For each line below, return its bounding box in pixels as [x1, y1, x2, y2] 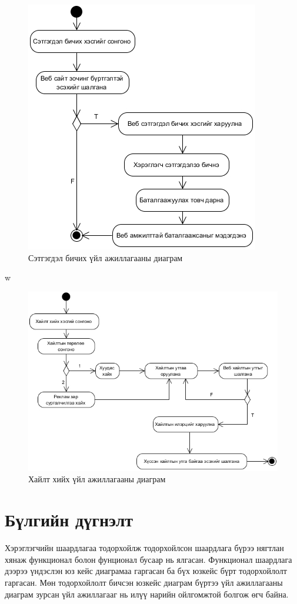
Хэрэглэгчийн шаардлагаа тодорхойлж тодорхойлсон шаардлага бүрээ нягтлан [5, 542, 284, 554]
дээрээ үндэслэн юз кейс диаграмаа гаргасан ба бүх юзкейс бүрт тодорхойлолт [5, 565, 287, 577]
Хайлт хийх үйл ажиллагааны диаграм [28, 473, 166, 485]
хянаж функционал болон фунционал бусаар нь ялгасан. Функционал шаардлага [5, 553, 292, 565]
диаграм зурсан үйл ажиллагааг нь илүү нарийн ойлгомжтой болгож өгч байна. [5, 588, 289, 600]
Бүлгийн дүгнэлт [5, 508, 134, 532]
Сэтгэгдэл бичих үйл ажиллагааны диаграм [28, 251, 183, 263]
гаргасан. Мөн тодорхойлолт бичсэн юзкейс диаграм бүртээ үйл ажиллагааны [5, 576, 283, 588]
